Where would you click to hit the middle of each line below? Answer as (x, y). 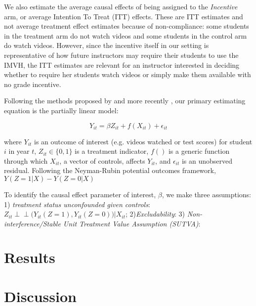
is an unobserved (207, 160)
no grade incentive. (33, 84)
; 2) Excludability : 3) (155, 214)
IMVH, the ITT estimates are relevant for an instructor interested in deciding (122, 65)
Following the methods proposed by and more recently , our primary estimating (125, 101)
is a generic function (199, 151)
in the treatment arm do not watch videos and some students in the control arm (126, 35)
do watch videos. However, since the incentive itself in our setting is (107, 45)
